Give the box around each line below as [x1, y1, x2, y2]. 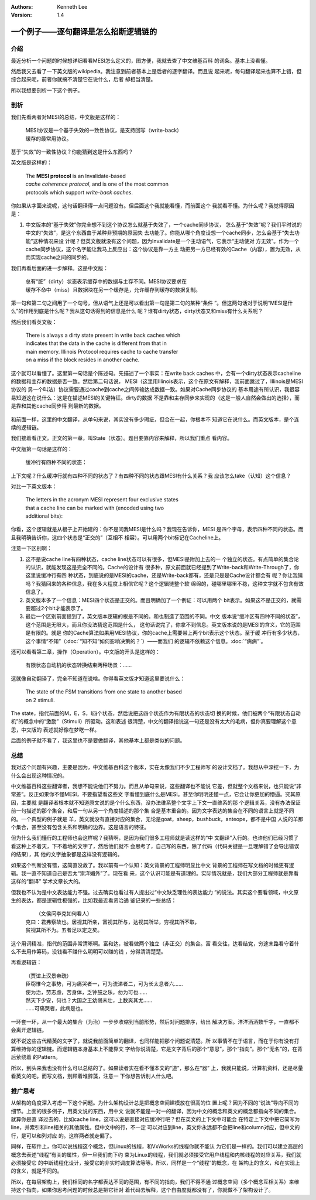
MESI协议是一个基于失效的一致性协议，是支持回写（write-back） [25, 127, 183, 134]
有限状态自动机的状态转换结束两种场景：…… [25, 662, 132, 669]
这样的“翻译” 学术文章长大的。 [11, 878, 84, 885]
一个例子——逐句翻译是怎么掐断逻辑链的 [11, 27, 157, 37]
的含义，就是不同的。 [11, 1167, 63, 1174]
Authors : [11, 4, 33, 10]
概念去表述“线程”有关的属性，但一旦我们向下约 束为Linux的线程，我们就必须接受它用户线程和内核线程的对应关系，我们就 [11, 1151, 301, 1158]
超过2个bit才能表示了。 [30, 605, 87, 611]
